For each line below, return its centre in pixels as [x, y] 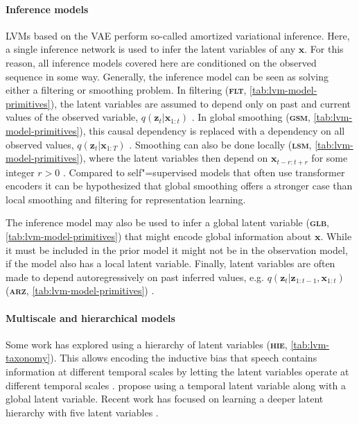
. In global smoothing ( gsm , [251, 117]
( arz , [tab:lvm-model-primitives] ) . [80, 290]
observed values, [40, 144]
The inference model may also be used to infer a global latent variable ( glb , [167, 222]
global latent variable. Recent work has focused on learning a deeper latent [165, 399]
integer [20, 172]
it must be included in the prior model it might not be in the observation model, [177, 249]
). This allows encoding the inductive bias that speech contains [184, 358]
